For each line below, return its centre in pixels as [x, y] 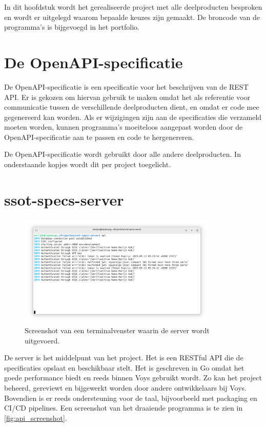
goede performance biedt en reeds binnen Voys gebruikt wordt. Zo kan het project [133, 378]
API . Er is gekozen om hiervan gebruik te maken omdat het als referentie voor [127, 97]
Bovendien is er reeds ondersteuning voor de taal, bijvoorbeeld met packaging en [131, 398]
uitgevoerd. [42, 340]
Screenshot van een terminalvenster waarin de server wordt [117, 330]
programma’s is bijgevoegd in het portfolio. [72, 27]
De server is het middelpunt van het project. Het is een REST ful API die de [124, 358]
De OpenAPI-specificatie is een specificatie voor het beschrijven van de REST [126, 86]
